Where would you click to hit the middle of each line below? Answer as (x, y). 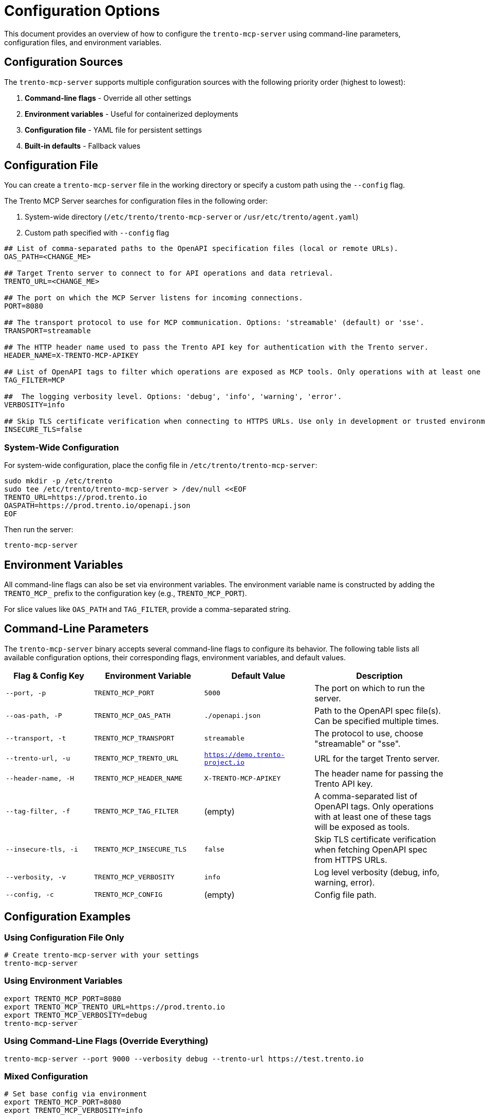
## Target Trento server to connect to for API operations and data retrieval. (169, 273)
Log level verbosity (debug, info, (377, 872)
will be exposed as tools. (362, 827)
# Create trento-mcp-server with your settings (102, 955)
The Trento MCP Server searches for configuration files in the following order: (136, 201)
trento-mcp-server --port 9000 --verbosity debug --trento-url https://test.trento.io (184, 1059)
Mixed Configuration (46, 1076)
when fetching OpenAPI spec (371, 849)
